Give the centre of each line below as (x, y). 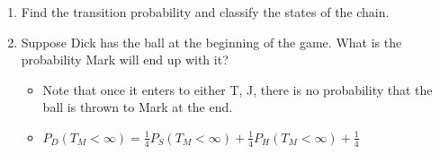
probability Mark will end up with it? (125, 60)
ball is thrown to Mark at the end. (138, 107)
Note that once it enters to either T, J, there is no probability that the (238, 89)
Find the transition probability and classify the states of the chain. (205, 12)
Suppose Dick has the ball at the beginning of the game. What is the (211, 42)
